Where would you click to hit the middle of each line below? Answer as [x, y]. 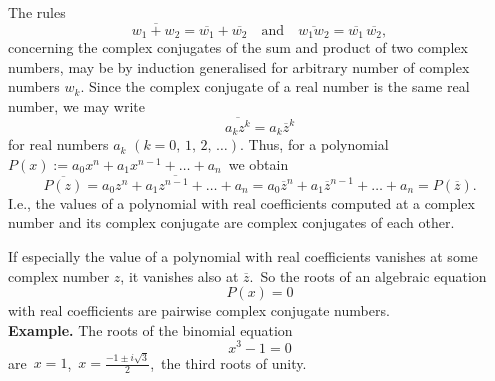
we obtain [258, 163]
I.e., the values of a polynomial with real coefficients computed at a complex [241, 202]
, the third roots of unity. [228, 362]
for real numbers [58, 144]
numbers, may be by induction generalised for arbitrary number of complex [239, 66]
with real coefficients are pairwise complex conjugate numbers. [199, 310]
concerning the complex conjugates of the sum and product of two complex [238, 47]
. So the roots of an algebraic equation [368, 275]
